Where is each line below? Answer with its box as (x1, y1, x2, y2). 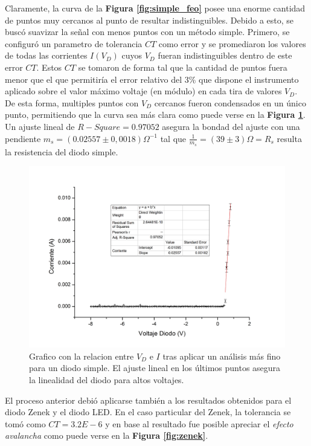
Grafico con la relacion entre (29, 349, 134, 362)
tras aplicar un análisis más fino (162, 349, 281, 362)
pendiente (5, 132, 41, 144)
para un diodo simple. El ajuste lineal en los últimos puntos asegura (29, 361, 281, 374)
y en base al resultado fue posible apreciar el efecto (105, 417, 293, 430)
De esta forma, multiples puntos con (5, 96, 139, 109)
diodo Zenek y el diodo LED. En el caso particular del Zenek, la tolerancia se (5, 406, 291, 418)
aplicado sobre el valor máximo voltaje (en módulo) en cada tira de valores (5, 85, 282, 97)
